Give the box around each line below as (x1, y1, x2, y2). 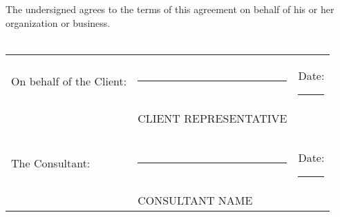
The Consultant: (11, 155, 91, 172)
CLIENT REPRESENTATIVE (138, 110, 287, 126)
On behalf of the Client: (11, 73, 127, 90)
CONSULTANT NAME (138, 192, 253, 208)
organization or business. (6, 15, 111, 30)
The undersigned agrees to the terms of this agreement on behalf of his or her (6, 2, 334, 16)
